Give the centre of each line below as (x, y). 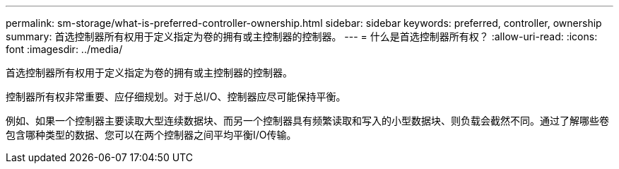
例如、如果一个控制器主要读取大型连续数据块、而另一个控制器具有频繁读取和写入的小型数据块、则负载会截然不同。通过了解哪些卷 (307, 121)
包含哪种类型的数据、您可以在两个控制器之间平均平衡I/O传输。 (151, 135)
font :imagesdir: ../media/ (64, 49)
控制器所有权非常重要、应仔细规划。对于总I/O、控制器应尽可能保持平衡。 (176, 97)
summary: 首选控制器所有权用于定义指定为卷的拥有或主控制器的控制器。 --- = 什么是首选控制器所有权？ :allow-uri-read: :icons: (302, 36)
